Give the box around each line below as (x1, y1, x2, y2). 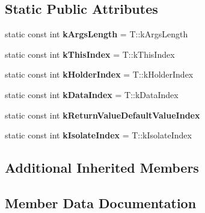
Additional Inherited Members (5, 158, 199, 177)
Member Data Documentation (5, 193, 197, 212)
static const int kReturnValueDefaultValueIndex (5, 108, 200, 121)
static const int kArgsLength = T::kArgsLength (5, 28, 188, 40)
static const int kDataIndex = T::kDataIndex (5, 88, 179, 100)
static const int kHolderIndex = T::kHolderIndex (5, 68, 194, 81)
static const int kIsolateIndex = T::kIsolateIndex (5, 129, 192, 141)
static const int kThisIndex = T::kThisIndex (5, 48, 175, 60)
